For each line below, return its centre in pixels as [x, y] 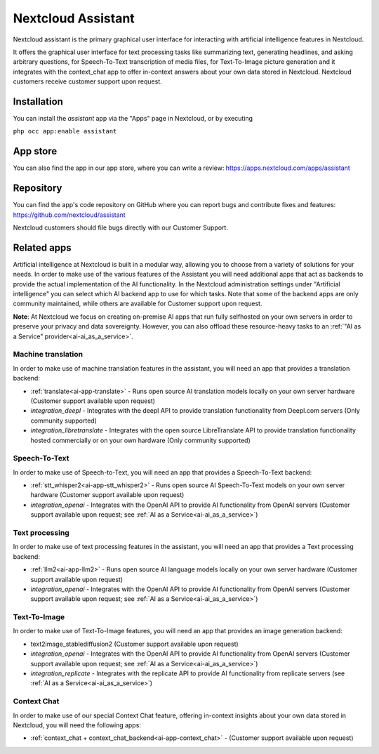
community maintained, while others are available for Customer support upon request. [138, 304]
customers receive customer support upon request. [87, 81]
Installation [38, 101]
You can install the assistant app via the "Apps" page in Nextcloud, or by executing [133, 119]
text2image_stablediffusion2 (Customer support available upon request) [134, 644]
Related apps [42, 247]
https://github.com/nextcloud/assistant [69, 215]
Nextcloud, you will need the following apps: [77, 725]
